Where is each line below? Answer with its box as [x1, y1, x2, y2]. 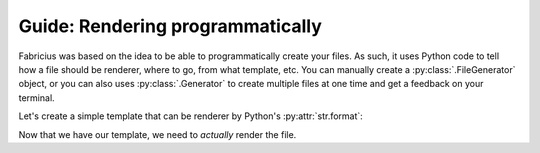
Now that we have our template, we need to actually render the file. [18, 128, 297, 140]
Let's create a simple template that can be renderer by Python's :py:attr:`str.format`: [18, 110, 364, 122]
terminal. [18, 91, 55, 104]
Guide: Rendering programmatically [18, 15, 322, 37]
